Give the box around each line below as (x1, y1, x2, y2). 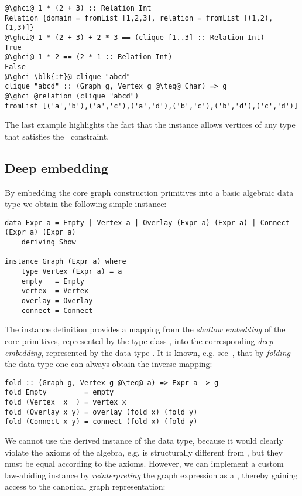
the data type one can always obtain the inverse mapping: (5, 358, 212, 370)
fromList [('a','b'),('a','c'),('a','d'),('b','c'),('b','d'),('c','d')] (5, 101, 298, 110)
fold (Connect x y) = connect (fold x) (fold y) (5, 417, 198, 426)
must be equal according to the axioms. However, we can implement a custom (5, 457, 284, 470)
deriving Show (21, 238, 76, 247)
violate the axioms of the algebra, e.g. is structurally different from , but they (5, 446, 283, 458)
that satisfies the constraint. (5, 130, 109, 142)
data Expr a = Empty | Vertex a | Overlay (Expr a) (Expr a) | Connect (5, 218, 290, 227)
